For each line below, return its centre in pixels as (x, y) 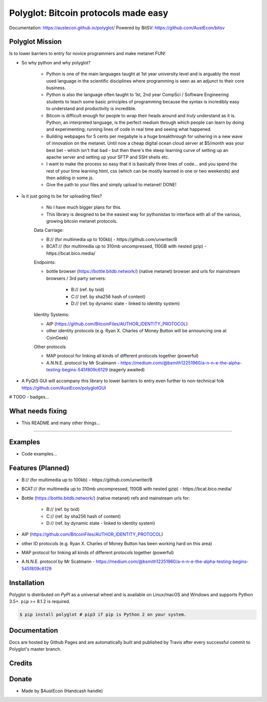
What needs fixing (38, 411)
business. (56, 88)
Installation (27, 582)
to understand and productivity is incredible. (91, 108)
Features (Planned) (39, 468)
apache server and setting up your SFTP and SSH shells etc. (108, 157)
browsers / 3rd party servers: (76, 278)
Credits (21, 663)
